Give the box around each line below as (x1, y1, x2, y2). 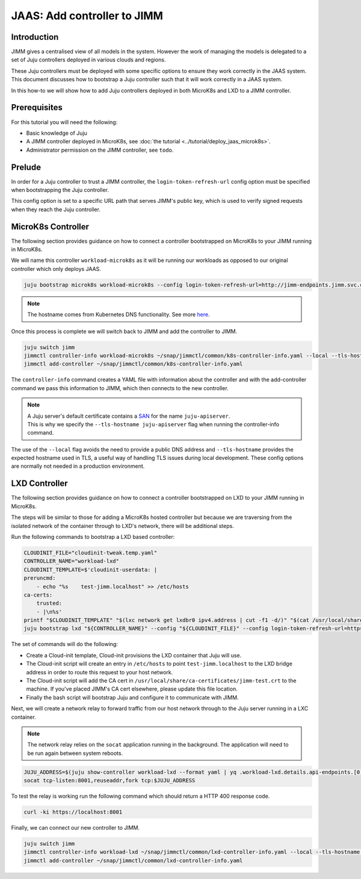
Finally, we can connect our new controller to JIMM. (11, 824, 140, 831)
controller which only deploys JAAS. (11, 265, 102, 272)
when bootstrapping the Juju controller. (11, 187, 110, 193)
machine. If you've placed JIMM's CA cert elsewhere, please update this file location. (26, 685, 238, 692)
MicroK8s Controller (11, 222, 90, 232)
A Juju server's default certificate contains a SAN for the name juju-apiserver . (27, 412, 230, 420)
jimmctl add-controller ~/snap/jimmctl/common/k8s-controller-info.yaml (23, 361, 243, 367)
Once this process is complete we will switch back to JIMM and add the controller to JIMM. (11, 328, 238, 335)
